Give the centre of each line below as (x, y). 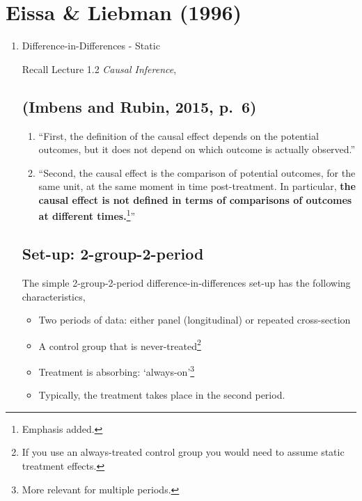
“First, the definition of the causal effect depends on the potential (179, 135)
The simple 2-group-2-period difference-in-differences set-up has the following (186, 282)
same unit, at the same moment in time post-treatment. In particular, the (197, 186)
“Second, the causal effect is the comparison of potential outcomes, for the (197, 172)
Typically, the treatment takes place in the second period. (162, 395)
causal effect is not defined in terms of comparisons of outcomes (195, 199)
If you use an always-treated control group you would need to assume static (183, 452)
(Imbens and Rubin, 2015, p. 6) (139, 106)
